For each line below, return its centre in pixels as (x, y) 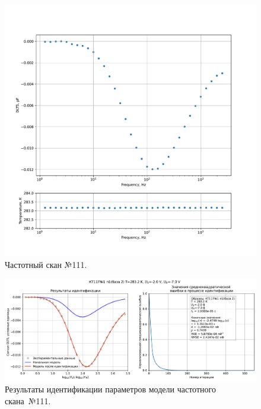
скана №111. (28, 400)
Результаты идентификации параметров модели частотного (110, 389)
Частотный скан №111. (46, 264)
